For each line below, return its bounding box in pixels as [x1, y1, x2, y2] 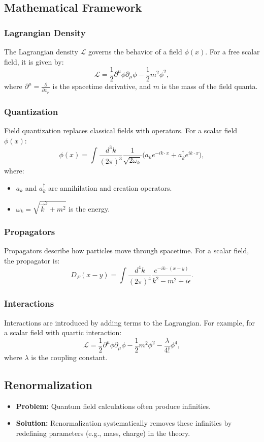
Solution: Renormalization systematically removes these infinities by [16, 418, 232, 428]
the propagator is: [4, 255, 60, 266]
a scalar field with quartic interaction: [4, 327, 122, 338]
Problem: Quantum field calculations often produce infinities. [16, 400, 211, 411]
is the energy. [69, 203, 110, 214]
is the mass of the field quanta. [161, 81, 258, 92]
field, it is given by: [4, 56, 64, 67]
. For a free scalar [205, 46, 260, 56]
